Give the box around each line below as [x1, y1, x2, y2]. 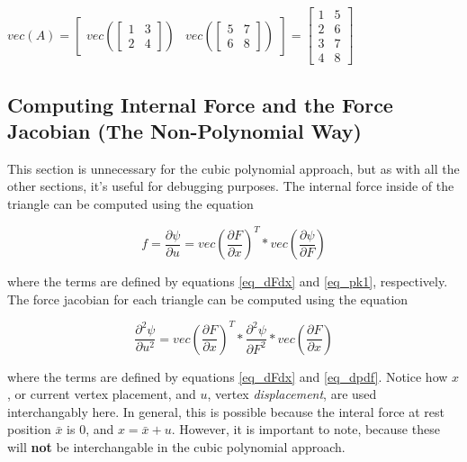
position [7, 420, 51, 439]
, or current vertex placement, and [7, 385, 196, 403]
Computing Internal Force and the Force [7, 90, 393, 118]
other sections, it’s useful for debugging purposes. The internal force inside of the [7, 177, 454, 195]
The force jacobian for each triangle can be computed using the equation [7, 289, 409, 308]
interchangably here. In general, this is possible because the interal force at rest [7, 402, 445, 421]
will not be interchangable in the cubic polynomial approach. [7, 438, 346, 457]
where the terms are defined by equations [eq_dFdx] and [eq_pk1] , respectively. [7, 272, 448, 290]
